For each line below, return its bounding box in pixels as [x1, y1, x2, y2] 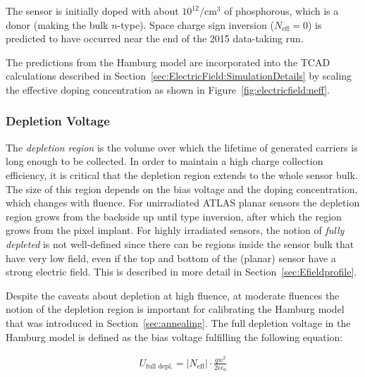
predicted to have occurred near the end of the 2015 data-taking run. [6, 31, 304, 46]
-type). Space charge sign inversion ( [117, 17, 274, 32]
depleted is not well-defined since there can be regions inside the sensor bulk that [6, 236, 354, 251]
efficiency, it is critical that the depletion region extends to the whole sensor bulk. [6, 167, 358, 182]
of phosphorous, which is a [224, 4, 339, 18]
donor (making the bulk [6, 17, 109, 32]
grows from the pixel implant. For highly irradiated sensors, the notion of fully [6, 223, 345, 237]
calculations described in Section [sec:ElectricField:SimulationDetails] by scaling [6, 68, 352, 83]
